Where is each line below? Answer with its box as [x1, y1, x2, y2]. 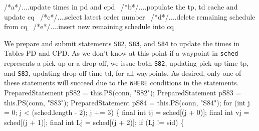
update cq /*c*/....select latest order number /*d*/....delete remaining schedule [4, 11, 255, 22]
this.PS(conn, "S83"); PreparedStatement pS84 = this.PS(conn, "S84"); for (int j [4, 97, 250, 107]
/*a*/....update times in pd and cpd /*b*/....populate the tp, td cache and [4, 2, 238, 12]
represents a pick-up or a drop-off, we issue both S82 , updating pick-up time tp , [4, 58, 249, 68]
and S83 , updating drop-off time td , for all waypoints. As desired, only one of [4, 67, 241, 78]
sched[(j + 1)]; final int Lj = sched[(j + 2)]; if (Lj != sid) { [4, 116, 184, 127]
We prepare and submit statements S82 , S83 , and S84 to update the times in [4, 38, 240, 48]
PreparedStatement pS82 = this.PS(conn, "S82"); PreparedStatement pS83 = [4, 87, 241, 98]
